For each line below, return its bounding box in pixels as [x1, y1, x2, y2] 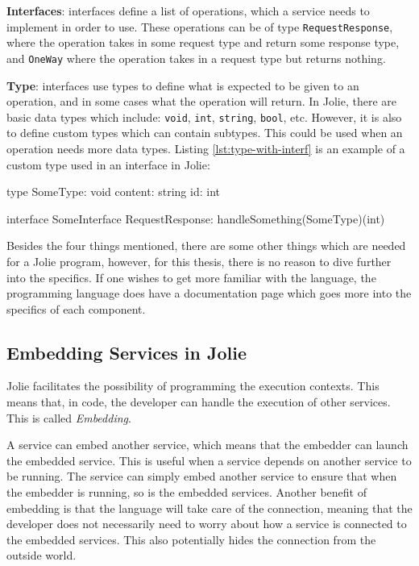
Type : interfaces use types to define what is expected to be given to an [6, 77, 359, 94]
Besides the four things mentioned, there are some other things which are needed [6, 237, 406, 254]
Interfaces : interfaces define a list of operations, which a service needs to [6, 2, 370, 19]
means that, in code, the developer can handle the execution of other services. [6, 393, 391, 410]
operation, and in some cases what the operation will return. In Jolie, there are [6, 93, 397, 110]
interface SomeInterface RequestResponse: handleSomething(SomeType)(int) [6, 210, 385, 227]
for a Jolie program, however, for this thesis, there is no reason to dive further [6, 252, 392, 269]
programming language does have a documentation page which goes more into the [6, 285, 412, 302]
